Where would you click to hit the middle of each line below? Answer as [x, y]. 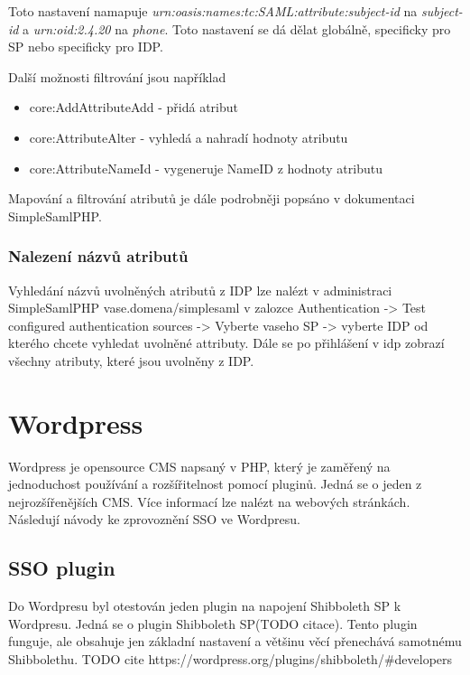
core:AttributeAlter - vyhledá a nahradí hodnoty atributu [189, 137]
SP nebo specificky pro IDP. [86, 47]
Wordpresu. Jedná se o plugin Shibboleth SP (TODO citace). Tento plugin [213, 623]
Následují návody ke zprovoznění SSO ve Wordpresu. [154, 519]
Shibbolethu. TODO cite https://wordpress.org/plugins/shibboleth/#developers [230, 659]
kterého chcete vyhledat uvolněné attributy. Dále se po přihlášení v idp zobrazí [226, 343]
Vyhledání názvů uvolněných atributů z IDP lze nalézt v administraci [200, 290]
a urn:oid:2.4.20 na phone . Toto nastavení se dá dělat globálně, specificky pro [237, 28]
